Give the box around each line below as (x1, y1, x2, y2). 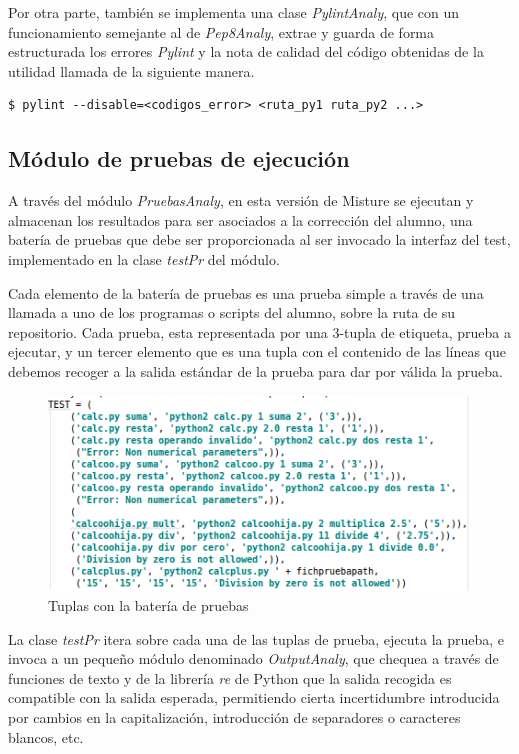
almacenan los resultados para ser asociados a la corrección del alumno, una (8, 209, 473, 230)
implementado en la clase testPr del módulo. (8, 248, 280, 269)
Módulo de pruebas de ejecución (8, 143, 350, 174)
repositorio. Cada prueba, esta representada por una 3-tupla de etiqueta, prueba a (8, 321, 511, 342)
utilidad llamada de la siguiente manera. (8, 60, 255, 81)
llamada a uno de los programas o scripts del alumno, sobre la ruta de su (8, 302, 456, 323)
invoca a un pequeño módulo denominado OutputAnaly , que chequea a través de (8, 648, 499, 669)
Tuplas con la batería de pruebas (48, 595, 249, 615)
